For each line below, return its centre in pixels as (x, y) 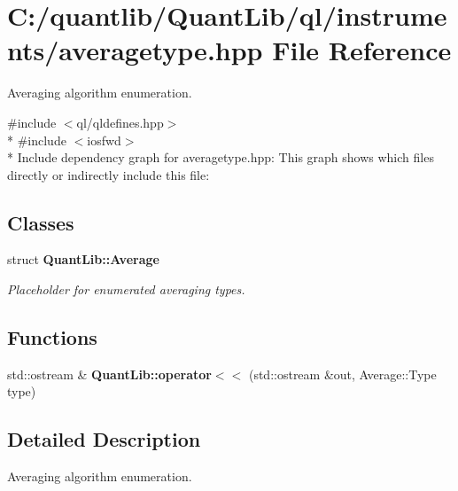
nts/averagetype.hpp (135, 50)
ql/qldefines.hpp (120, 122)
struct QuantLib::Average (83, 259)
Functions (52, 337)
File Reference (362, 50)
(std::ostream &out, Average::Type (342, 374)
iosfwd (104, 140)
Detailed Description (104, 439)
